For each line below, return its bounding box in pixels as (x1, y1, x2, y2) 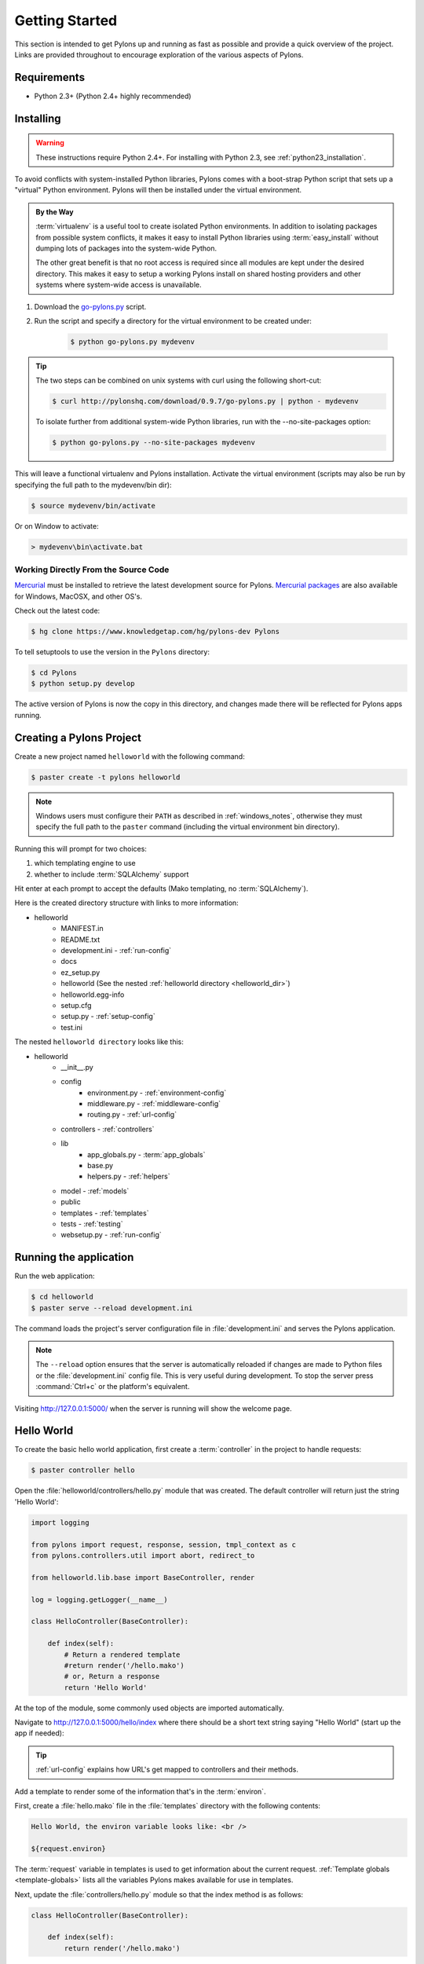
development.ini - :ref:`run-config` (60, 945, 172, 955)
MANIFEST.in (60, 924, 104, 933)
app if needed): (14, 1728, 64, 1738)
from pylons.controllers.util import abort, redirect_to (31, 1552, 255, 1559)
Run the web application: (14, 1271, 95, 1281)
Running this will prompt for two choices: (14, 844, 147, 853)
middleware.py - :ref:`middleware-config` (87, 1099, 221, 1108)
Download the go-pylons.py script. (34, 302, 147, 311)
